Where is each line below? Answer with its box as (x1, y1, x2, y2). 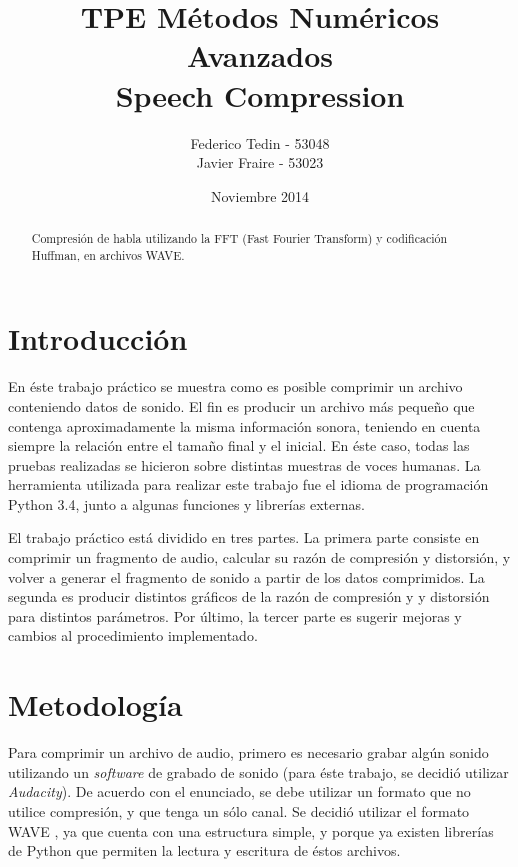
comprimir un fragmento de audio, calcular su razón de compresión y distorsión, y (8, 547, 511, 568)
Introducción (8, 318, 188, 359)
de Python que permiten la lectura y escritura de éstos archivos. (8, 840, 401, 861)
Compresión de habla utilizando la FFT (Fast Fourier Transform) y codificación (31, 230, 448, 247)
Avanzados (186, 35, 334, 76)
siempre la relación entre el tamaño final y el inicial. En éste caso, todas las (8, 435, 470, 456)
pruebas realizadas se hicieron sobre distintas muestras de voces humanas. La (8, 454, 481, 475)
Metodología (8, 684, 183, 725)
